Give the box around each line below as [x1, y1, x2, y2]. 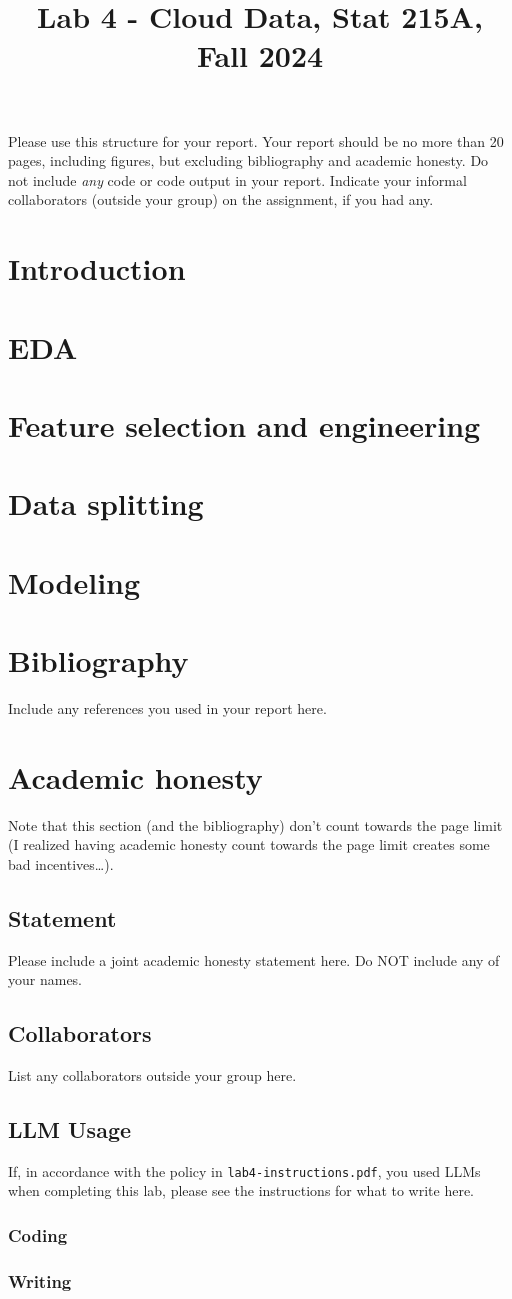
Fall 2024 [196, 35, 324, 76]
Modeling [8, 561, 141, 602]
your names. [8, 969, 83, 990]
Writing [8, 1268, 72, 1293]
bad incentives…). [8, 853, 114, 874]
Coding [8, 1223, 68, 1247]
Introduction [8, 248, 186, 289]
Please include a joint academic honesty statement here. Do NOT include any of [8, 949, 500, 970]
